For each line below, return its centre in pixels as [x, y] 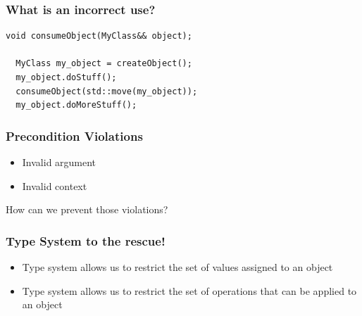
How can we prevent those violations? [87, 209]
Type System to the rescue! [86, 240]
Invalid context [55, 185]
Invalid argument [59, 162]
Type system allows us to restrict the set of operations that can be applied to [189, 290]
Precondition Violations [74, 135]
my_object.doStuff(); [66, 77]
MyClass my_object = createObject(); [104, 64]
